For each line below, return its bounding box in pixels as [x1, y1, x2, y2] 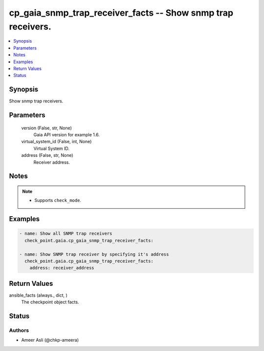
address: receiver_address [29, 265, 95, 271]
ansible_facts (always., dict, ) [9, 292, 68, 298]
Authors [9, 326, 29, 333]
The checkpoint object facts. [21, 299, 79, 305]
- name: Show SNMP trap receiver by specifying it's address [19, 251, 169, 257]
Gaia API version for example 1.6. [33, 132, 100, 137]
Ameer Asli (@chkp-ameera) [21, 337, 79, 343]
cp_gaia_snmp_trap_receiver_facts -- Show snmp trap [9, 7, 234, 18]
